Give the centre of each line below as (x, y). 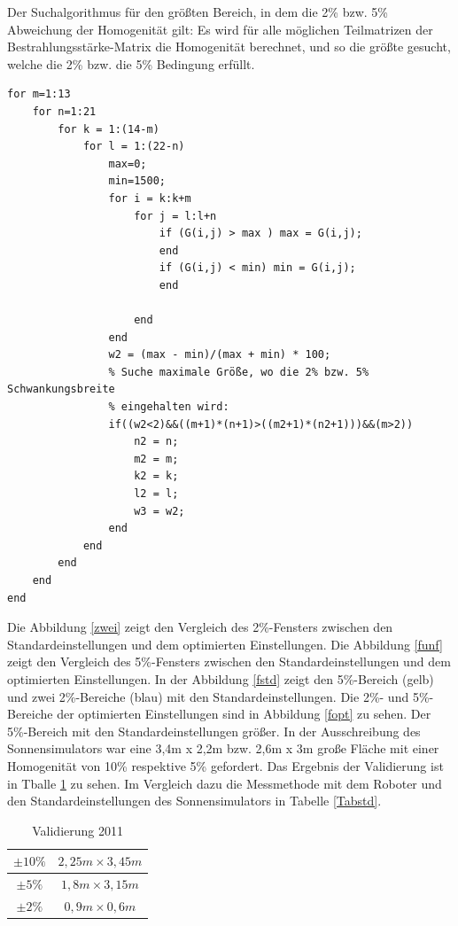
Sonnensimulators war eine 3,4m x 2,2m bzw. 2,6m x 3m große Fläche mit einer (223, 748)
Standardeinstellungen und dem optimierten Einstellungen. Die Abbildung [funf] (225, 644)
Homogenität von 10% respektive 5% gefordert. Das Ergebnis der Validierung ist (225, 765)
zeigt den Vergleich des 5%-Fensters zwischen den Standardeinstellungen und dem (229, 661)
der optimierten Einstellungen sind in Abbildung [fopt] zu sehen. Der (244, 714)
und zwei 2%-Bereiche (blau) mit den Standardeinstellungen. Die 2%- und (208, 696)
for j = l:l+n (175, 216)
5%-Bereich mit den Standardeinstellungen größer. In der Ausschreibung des (214, 731)
